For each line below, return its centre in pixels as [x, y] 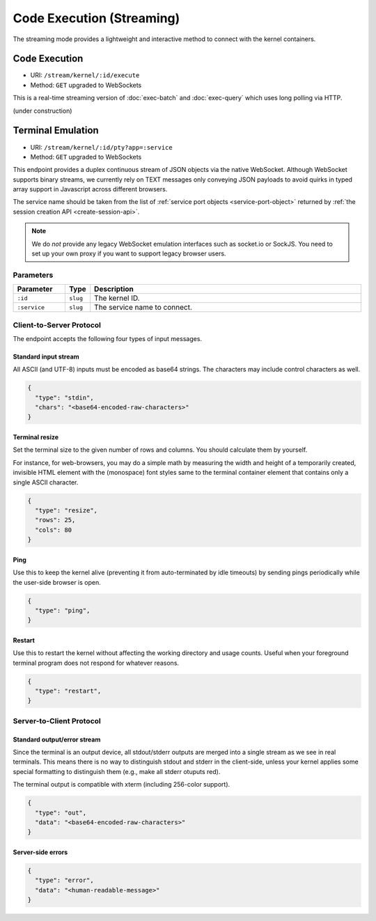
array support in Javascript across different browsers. [90, 189]
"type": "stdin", [64, 397]
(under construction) [42, 111]
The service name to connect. [143, 308]
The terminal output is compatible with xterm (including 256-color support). [122, 785]
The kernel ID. [117, 298]
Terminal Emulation [56, 131]
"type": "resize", [66, 511]
